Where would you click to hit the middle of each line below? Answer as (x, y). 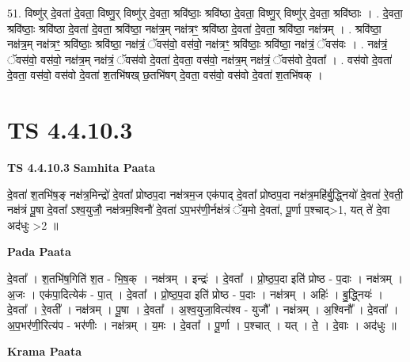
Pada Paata (39, 251)
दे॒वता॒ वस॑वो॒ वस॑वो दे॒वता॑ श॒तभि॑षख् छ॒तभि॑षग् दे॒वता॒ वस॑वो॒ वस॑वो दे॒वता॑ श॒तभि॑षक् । (165, 75)
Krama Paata (44, 351)
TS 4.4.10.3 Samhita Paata (82, 168)
